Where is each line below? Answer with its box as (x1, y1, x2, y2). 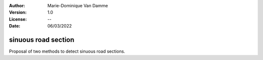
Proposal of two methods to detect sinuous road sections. (9, 48, 125, 54)
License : (9, 16, 27, 22)
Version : (9, 10, 27, 15)
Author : (9, 3, 25, 8)
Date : (9, 23, 20, 29)
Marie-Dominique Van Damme (47, 3, 108, 8)
